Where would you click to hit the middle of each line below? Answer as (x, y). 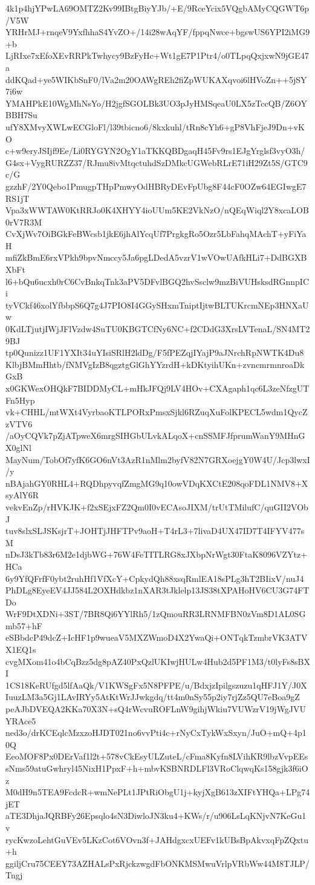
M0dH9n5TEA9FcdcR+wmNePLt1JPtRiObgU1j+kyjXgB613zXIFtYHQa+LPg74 (158, 792)
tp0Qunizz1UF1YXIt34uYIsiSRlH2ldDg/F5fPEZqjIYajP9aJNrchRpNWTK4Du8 (155, 352)
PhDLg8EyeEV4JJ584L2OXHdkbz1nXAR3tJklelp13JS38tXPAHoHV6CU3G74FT (157, 590)
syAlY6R (22, 495)
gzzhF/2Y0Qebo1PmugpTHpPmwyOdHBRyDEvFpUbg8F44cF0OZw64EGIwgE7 (156, 186)
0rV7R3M (24, 222)
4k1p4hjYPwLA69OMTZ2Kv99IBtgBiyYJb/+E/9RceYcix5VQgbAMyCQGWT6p (157, 8)
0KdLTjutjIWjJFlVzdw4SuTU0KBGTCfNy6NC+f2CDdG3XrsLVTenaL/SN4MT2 (158, 329)
